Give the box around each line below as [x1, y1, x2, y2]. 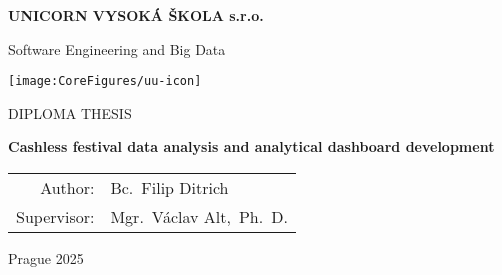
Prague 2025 [8, 248, 84, 269]
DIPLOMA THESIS [8, 102, 132, 123]
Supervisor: [16, 205, 95, 229]
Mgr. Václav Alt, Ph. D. [110, 205, 288, 229]
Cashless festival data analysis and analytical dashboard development [8, 136, 495, 157]
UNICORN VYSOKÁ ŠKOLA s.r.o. [8, 5, 264, 25]
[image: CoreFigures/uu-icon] [8, 74, 202, 89]
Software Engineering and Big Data [8, 38, 226, 59]
